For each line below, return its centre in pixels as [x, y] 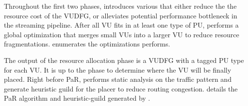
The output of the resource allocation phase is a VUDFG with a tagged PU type [124, 60]
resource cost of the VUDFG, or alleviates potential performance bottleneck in [121, 15]
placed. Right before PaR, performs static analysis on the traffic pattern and [118, 79]
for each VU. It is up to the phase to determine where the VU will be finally [118, 69]
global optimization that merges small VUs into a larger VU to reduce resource [122, 34]
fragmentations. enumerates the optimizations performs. [87, 44]
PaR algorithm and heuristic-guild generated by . [77, 98]
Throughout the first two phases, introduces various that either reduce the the [120, 6]
